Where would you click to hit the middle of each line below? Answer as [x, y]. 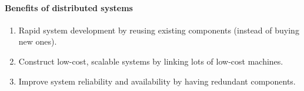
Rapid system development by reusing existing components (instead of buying [159, 30]
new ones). [38, 41]
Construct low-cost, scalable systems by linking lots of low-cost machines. [151, 61]
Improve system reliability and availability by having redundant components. [157, 81]
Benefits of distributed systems [69, 7]
